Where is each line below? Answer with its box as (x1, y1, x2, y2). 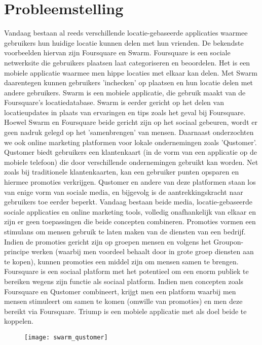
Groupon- (213, 236, 244, 247)
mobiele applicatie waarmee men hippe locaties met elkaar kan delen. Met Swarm (4, 67, 257, 78)
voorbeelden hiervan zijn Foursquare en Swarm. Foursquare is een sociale (4, 47, 231, 58)
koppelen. (4, 316, 33, 326)
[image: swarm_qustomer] (24, 333, 108, 341)
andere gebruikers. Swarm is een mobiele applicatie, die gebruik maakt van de (4, 87, 246, 97)
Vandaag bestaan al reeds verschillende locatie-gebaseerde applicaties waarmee (4, 27, 248, 38)
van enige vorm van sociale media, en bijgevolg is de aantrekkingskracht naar (4, 186, 243, 197)
